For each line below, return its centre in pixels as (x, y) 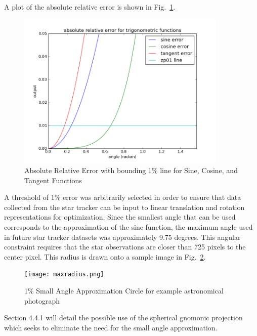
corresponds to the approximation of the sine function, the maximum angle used (128, 227)
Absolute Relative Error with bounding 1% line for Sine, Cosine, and (131, 170)
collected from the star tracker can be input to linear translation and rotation (124, 207)
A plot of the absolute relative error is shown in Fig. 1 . (90, 7)
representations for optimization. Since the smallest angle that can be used (120, 217)
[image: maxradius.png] (64, 275)
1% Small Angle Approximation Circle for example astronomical (124, 291)
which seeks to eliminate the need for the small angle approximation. (111, 327)
